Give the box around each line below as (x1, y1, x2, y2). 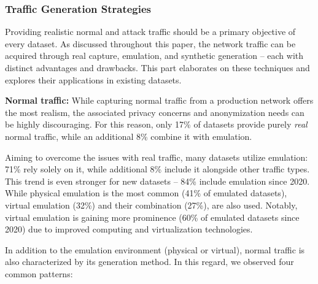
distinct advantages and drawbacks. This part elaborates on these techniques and (5, 61, 310, 74)
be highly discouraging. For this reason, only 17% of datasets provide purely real (5, 118, 308, 131)
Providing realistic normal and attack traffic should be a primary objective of (5, 25, 296, 38)
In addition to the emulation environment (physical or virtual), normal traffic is (5, 243, 305, 256)
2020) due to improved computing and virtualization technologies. (5, 223, 253, 236)
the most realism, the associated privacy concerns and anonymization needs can (5, 106, 304, 118)
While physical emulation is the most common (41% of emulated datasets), (5, 186, 287, 199)
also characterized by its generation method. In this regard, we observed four (5, 255, 294, 268)
